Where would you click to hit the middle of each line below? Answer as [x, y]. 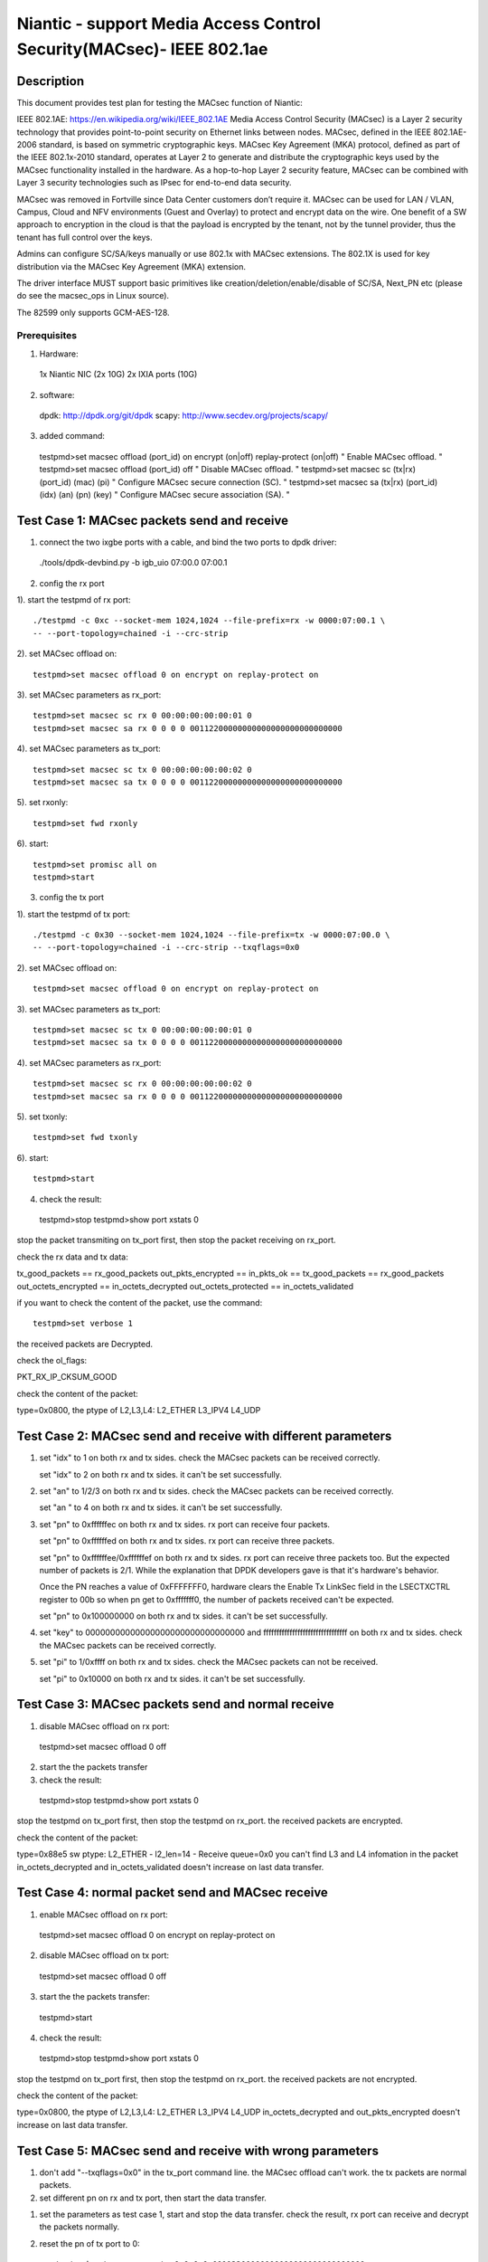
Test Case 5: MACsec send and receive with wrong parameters [198, 2150]
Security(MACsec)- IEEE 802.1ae [142, 49]
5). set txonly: [42, 1117]
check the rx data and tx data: [72, 1257]
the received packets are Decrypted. [85, 1344]
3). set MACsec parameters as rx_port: [89, 695]
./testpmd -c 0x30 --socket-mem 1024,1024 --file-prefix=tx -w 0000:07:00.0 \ [211, 935]
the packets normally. [80, 2227]
